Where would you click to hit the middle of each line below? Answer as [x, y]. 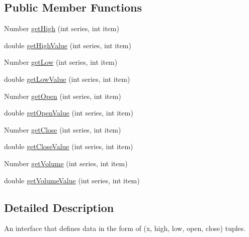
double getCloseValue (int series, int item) [69, 146]
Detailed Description [59, 207]
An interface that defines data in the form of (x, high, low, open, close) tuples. [125, 228]
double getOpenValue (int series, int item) [69, 113]
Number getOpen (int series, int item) [63, 96]
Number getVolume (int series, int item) [66, 163]
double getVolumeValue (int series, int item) [72, 180]
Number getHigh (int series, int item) [62, 28]
